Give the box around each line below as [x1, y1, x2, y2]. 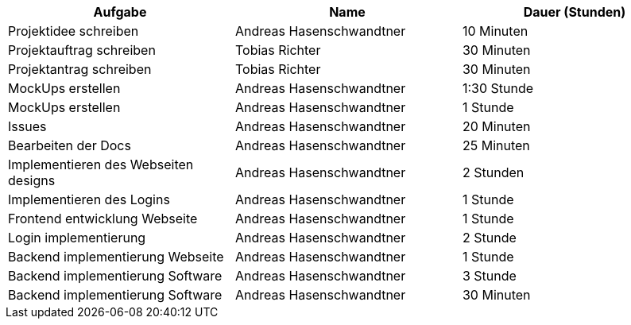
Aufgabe [93, 4, 147, 20]
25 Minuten [462, 137, 530, 153]
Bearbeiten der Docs [8, 137, 131, 153]
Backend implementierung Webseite [8, 249, 224, 265]
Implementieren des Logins [8, 192, 170, 207]
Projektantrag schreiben [8, 61, 152, 77]
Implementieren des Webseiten [8, 157, 194, 172]
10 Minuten [462, 23, 528, 39]
